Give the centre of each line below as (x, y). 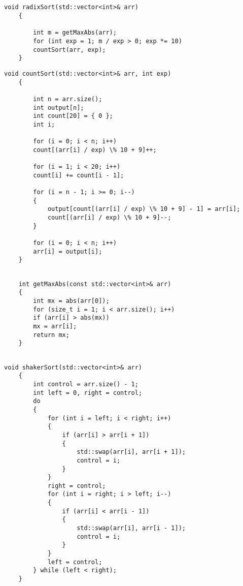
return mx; (51, 335)
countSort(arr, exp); (70, 50)
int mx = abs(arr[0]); (71, 301)
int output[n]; (59, 107)
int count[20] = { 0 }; (73, 116)
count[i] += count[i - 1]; (79, 175)
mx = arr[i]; (55, 327)
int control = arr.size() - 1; (86, 384)
